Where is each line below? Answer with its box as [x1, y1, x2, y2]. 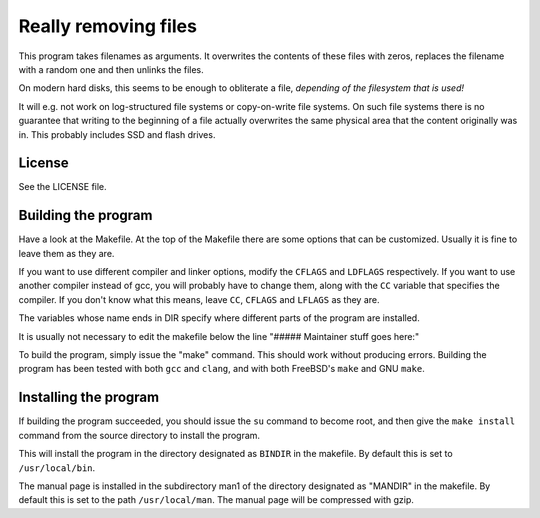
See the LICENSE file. [18, 181, 107, 193]
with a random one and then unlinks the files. [18, 63, 204, 75]
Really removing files [18, 15, 197, 37]
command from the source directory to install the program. [18, 429, 260, 441]
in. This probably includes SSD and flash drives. [18, 128, 216, 140]
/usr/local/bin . [18, 461, 96, 474]
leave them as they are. [18, 247, 115, 259]
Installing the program [18, 389, 160, 406]
